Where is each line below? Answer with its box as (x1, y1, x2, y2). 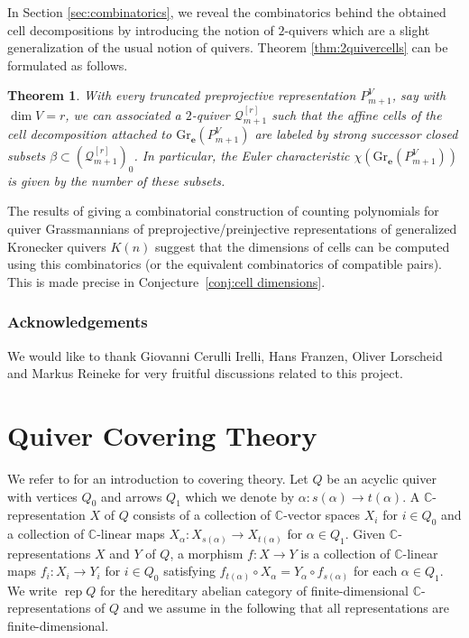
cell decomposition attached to (7, 125, 172, 143)
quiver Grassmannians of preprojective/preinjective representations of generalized (7, 219, 457, 238)
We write (7, 580, 58, 599)
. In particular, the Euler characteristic (133, 146, 350, 165)
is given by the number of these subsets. (7, 171, 225, 190)
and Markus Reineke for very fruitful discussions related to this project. (7, 364, 403, 383)
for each (353, 561, 398, 580)
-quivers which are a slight (284, 20, 430, 39)
